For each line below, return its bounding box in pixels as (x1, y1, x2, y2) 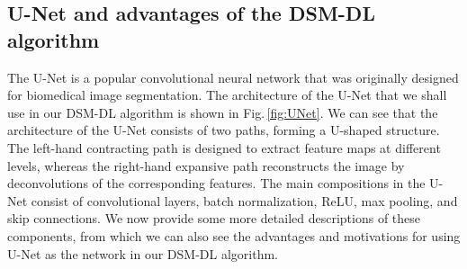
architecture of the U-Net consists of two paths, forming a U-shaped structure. (7, 121, 440, 139)
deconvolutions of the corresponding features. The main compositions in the (7, 174, 426, 193)
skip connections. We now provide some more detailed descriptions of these (7, 209, 421, 228)
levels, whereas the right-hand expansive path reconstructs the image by (7, 156, 405, 175)
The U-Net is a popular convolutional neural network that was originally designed (7, 67, 459, 86)
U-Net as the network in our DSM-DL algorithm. (7, 244, 278, 263)
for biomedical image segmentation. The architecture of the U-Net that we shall (7, 85, 447, 104)
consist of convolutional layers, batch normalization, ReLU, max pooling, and (31, 191, 458, 210)
